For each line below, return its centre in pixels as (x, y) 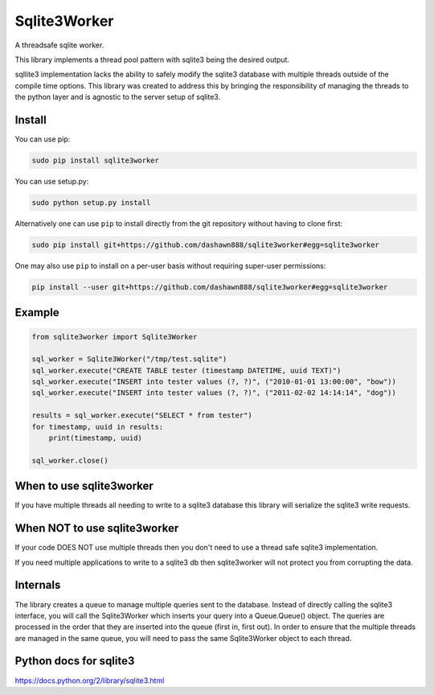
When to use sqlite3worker (84, 486)
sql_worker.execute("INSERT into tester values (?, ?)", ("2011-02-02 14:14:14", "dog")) (214, 393)
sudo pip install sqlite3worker (96, 160)
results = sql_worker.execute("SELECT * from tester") (142, 415)
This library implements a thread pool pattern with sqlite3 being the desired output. (152, 60)
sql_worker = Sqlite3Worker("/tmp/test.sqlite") (129, 359)
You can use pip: (43, 139)
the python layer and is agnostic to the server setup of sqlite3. (118, 97)
